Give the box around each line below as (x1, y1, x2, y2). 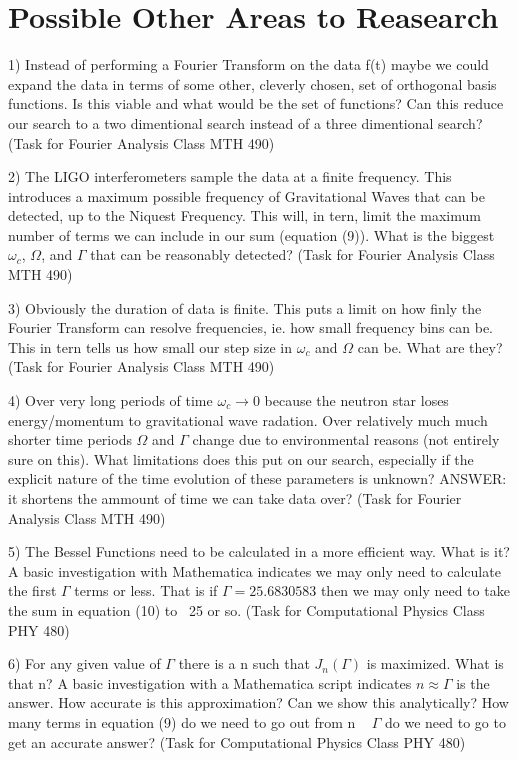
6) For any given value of (8, 653, 161, 674)
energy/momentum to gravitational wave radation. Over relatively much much (8, 409, 488, 430)
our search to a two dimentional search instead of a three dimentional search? (8, 112, 483, 133)
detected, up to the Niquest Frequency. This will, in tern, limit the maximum (8, 205, 481, 226)
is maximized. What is (366, 653, 504, 674)
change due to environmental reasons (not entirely (192, 429, 500, 450)
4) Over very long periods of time (8, 390, 213, 411)
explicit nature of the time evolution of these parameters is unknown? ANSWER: (8, 468, 507, 489)
